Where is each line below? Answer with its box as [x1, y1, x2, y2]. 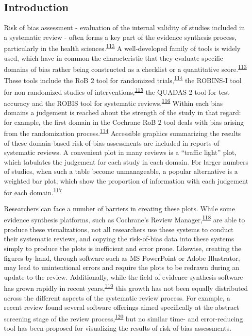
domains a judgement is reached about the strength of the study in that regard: [4, 107, 241, 118]
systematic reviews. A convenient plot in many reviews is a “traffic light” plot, [4, 147, 237, 157]
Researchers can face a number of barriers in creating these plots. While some [4, 203, 235, 213]
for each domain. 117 [4, 185, 62, 197]
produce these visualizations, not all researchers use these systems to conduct [4, 224, 234, 234]
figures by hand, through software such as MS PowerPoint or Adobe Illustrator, [4, 252, 240, 263]
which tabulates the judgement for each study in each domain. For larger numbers [4, 156, 249, 167]
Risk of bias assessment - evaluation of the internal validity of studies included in [4, 22, 245, 33]
